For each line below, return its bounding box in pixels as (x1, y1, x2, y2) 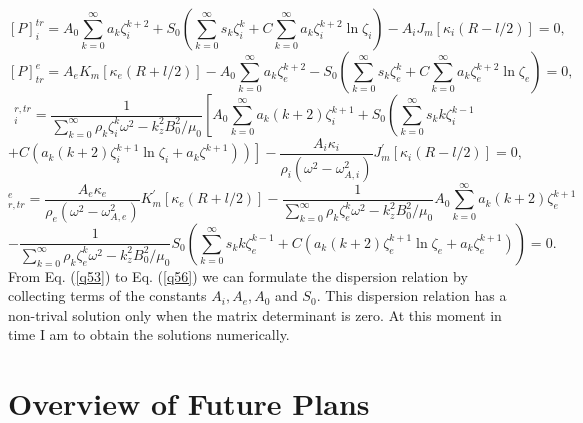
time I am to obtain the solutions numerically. (8, 324, 290, 345)
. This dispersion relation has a (316, 285, 507, 306)
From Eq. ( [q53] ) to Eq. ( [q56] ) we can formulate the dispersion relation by (8, 265, 468, 286)
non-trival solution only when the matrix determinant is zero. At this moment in (8, 304, 502, 325)
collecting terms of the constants (8, 285, 207, 306)
